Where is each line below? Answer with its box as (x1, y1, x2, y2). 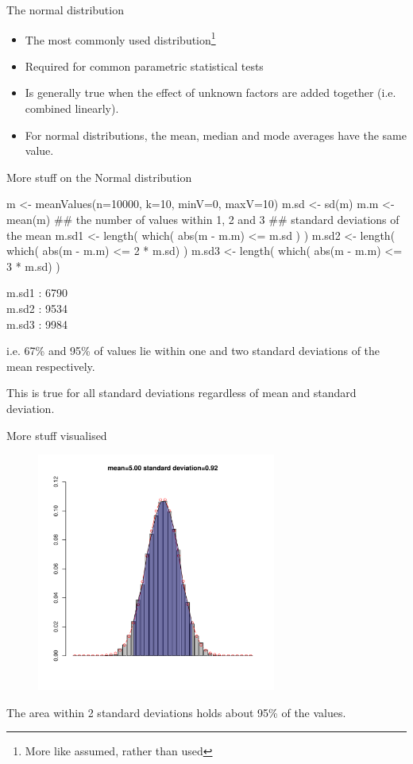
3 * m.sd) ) (6, 257, 60, 274)
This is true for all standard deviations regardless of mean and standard (6, 384, 357, 401)
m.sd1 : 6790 (6, 284, 68, 301)
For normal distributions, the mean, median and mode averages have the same (25, 126, 407, 143)
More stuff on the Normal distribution (6, 168, 192, 185)
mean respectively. (6, 357, 95, 374)
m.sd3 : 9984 (6, 315, 68, 332)
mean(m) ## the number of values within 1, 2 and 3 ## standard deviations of (6, 211, 399, 227)
